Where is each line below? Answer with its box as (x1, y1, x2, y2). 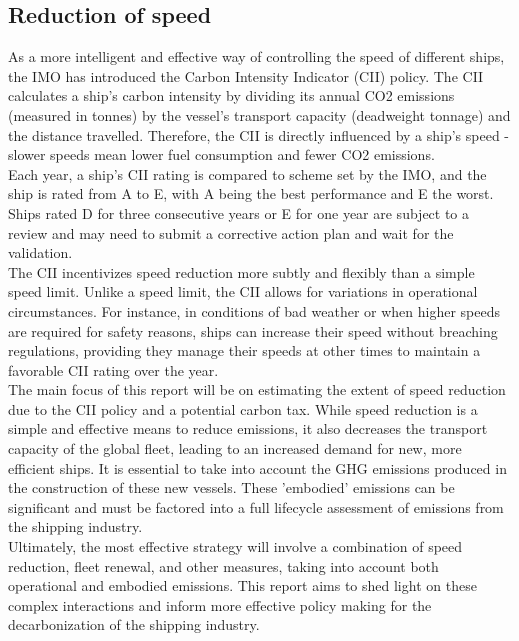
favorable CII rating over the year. (8, 359, 219, 380)
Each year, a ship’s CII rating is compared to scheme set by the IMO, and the (8, 163, 487, 184)
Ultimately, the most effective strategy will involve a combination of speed (8, 536, 463, 557)
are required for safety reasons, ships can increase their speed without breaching (8, 320, 498, 341)
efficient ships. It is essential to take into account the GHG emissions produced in (8, 457, 507, 478)
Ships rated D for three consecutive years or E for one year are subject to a (8, 202, 470, 223)
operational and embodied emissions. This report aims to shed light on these (8, 575, 477, 596)
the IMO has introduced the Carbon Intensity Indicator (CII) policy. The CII (8, 65, 484, 86)
